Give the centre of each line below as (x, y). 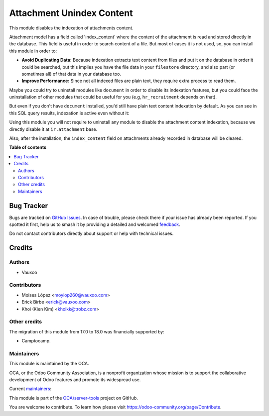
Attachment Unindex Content (71, 13)
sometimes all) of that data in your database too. (71, 74)
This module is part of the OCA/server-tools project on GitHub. (73, 398)
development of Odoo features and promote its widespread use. (75, 379)
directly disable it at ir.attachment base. (53, 129)
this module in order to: (33, 51)
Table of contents (28, 147)
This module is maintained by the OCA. (49, 364)
